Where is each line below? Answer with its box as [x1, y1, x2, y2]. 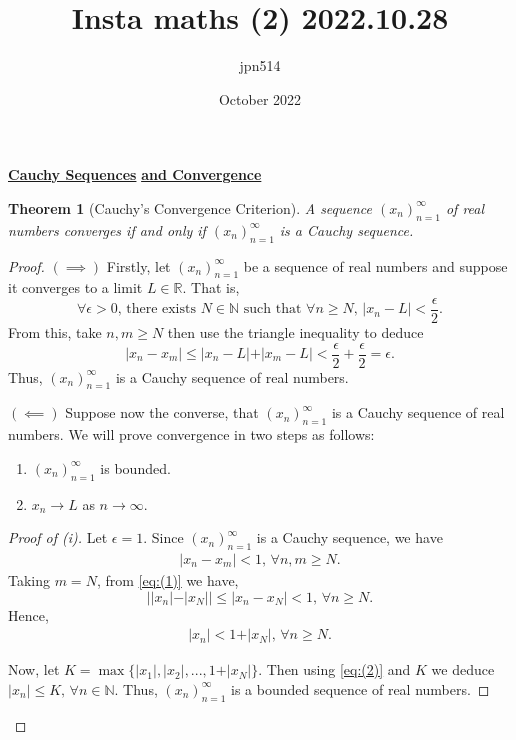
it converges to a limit [8, 277, 143, 298]
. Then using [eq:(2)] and [258, 659, 411, 680]
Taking [8, 570, 51, 591]
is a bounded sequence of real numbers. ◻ [231, 678, 490, 699]
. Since [143, 527, 184, 548]
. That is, [182, 277, 240, 298]
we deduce [431, 659, 495, 680]
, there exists [117, 302, 196, 317]
